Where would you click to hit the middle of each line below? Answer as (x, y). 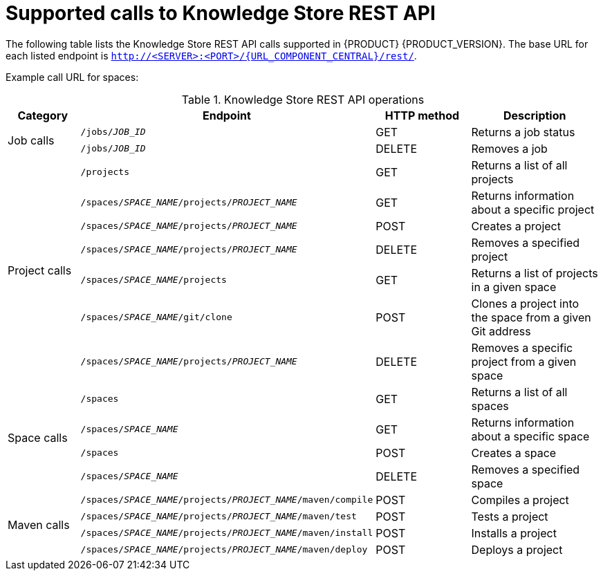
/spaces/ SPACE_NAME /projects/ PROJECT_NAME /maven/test (219, 517)
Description (535, 115)
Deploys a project (517, 549)
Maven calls (39, 524)
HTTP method (422, 115)
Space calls (38, 437)
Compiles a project (520, 500)
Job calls (31, 140)
